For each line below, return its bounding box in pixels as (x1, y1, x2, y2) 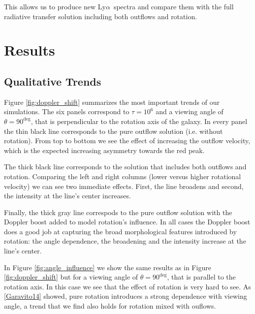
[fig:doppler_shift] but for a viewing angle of (4, 272, 138, 282)
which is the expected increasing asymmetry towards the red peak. (4, 145, 205, 155)
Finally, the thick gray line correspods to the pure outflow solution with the (4, 207, 232, 217)
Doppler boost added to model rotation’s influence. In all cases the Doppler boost (4, 217, 251, 227)
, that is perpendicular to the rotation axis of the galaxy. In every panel (31, 116, 248, 126)
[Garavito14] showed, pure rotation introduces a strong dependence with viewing (4, 291, 247, 301)
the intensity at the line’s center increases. (4, 190, 131, 201)
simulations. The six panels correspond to (4, 106, 129, 117)
